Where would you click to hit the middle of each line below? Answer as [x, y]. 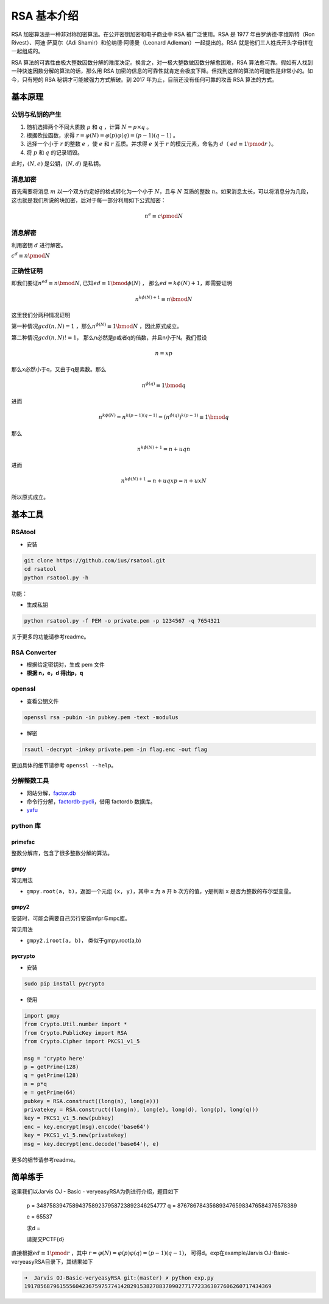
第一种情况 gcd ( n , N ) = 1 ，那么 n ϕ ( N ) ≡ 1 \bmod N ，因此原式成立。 [97, 326]
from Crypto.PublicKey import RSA [76, 1033]
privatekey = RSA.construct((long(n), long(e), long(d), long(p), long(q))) [141, 1110]
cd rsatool [40, 569]
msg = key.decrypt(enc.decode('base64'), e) [92, 1144]
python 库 [26, 826]
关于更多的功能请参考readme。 [50, 636]
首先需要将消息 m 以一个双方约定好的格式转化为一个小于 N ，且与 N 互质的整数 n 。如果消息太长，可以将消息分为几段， [161, 192]
